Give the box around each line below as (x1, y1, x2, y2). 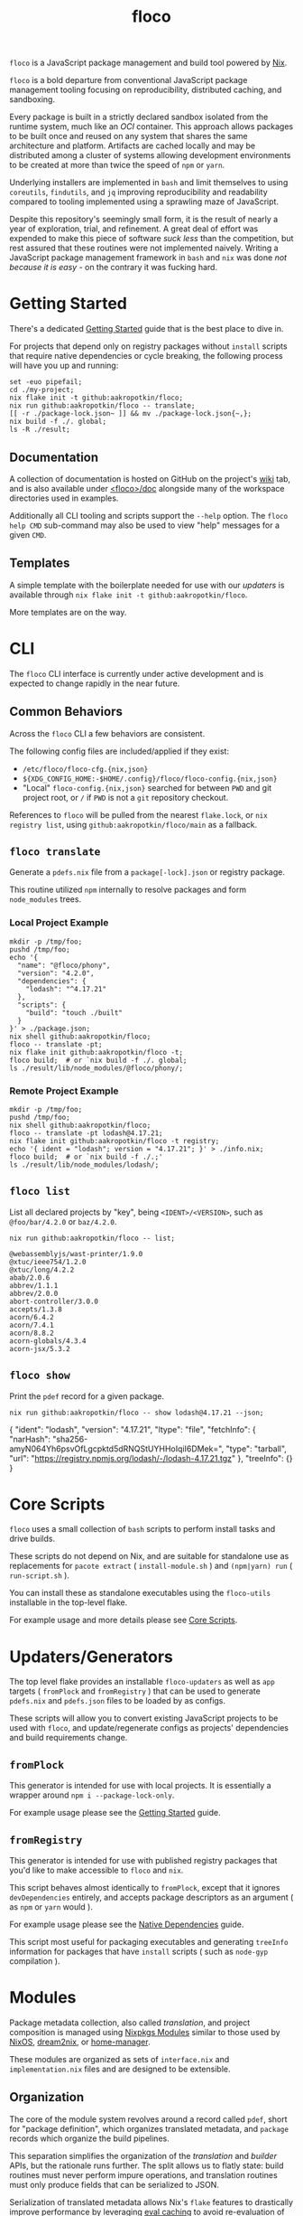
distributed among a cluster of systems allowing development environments (9, 150, 291, 161)
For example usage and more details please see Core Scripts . (9, 1615, 238, 1626)
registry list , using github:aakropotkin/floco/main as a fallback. (9, 819, 258, 830)
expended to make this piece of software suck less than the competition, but (9, 233, 294, 244)
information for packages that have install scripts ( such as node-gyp (9, 1946, 269, 1958)
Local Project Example (9, 916, 109, 929)
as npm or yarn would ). (9, 1901, 93, 1912)
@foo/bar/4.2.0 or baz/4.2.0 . (9, 1216, 117, 1226)
